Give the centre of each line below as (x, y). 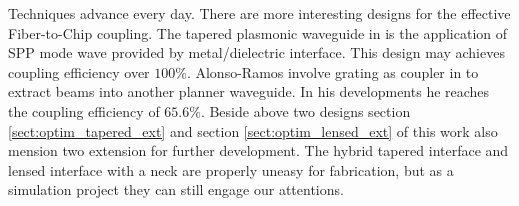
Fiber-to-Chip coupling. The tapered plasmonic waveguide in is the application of (258, 32)
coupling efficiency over (79, 71)
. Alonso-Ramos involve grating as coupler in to (332, 71)
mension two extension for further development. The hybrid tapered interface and (258, 150)
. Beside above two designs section (305, 110)
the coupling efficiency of (84, 110)
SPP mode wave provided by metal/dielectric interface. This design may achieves (256, 52)
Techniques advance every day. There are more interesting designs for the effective (259, 13)
